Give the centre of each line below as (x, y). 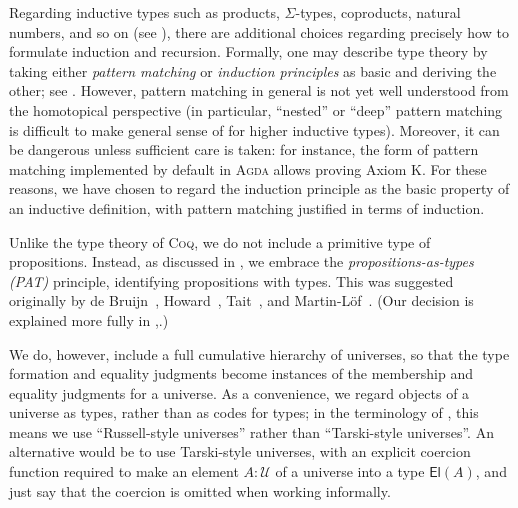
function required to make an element (124, 471)
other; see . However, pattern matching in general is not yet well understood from (259, 90)
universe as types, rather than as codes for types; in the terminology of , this (244, 412)
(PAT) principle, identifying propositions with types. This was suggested (231, 280)
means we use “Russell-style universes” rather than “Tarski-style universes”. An (251, 431)
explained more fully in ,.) (89, 319)
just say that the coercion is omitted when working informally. (200, 490)
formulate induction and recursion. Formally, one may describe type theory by (248, 51)
